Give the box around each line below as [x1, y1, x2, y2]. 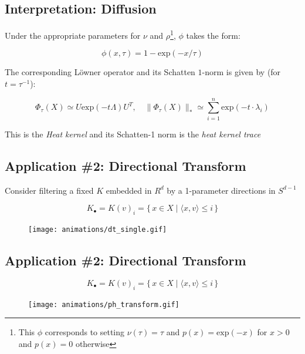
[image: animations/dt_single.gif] [28, 225, 167, 234]
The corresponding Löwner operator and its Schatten [5, 66, 195, 78]
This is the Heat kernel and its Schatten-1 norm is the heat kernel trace [5, 127, 261, 140]
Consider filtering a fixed [5, 184, 94, 196]
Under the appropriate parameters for [5, 29, 141, 41]
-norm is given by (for [202, 66, 281, 78]
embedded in [106, 184, 152, 196]
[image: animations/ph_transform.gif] [28, 300, 179, 309]
